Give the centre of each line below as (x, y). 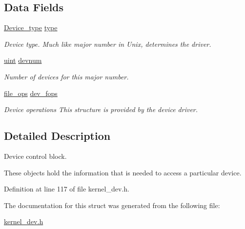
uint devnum (23, 60)
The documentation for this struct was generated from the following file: (112, 205)
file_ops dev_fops (31, 93)
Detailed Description (57, 136)
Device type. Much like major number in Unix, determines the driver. (108, 44)
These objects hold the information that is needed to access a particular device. (123, 172)
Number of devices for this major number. (66, 76)
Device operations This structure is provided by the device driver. (101, 109)
